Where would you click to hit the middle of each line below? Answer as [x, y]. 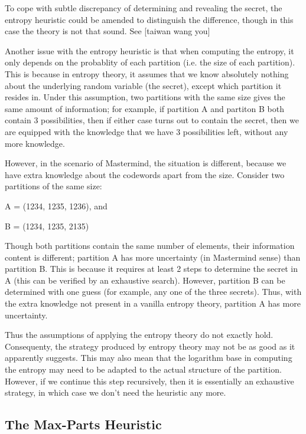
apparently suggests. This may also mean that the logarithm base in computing [149, 358]
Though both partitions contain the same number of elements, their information [150, 246]
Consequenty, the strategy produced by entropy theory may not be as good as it [150, 346]
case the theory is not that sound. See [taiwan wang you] [108, 31]
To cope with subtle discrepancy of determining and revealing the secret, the [144, 8]
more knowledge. [35, 143]
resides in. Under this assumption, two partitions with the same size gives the [145, 97]
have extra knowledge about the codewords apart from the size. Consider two [145, 174]
